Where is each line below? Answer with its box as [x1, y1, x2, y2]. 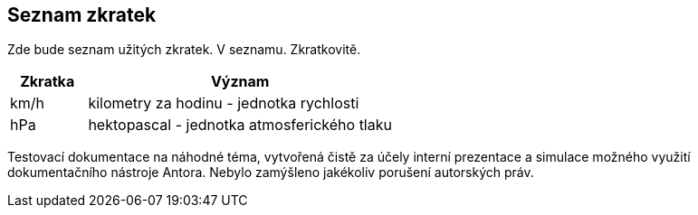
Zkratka [20, 72, 75, 91]
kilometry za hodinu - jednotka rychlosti [88, 94, 359, 113]
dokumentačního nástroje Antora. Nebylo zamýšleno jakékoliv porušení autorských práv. [7, 164, 534, 181]
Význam [210, 72, 270, 91]
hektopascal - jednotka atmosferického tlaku [88, 116, 392, 135]
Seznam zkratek [7, 4, 157, 26]
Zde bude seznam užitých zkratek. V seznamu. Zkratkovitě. [7, 42, 361, 58]
